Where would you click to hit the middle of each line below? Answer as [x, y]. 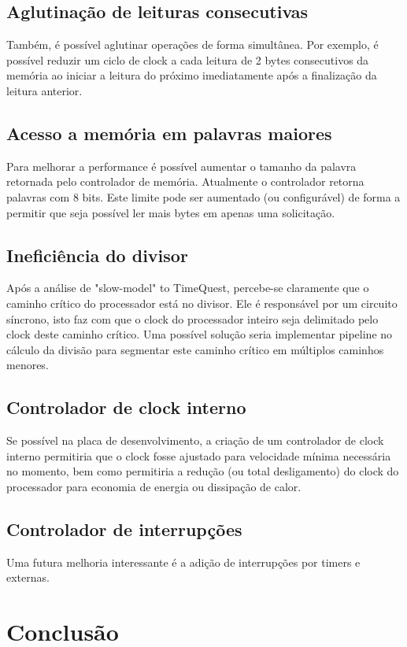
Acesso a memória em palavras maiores [169, 133]
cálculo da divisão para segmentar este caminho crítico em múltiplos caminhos [195, 349]
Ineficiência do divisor [97, 255]
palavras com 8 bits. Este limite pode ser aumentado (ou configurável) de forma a [203, 196]
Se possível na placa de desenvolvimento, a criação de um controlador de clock [195, 440]
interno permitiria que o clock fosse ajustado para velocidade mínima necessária [199, 455]
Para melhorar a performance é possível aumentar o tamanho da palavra [181, 166]
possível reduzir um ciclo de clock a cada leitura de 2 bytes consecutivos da [188, 59]
